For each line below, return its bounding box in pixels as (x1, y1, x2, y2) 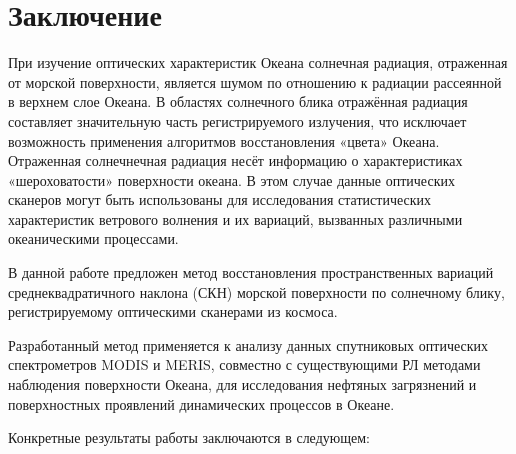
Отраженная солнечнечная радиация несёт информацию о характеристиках (8, 150, 463, 171)
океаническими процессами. (8, 228, 179, 249)
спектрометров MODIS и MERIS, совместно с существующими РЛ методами (8, 354, 481, 375)
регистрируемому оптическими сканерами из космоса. (8, 301, 338, 322)
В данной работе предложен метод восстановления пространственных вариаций (8, 262, 494, 283)
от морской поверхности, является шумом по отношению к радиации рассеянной (8, 71, 502, 92)
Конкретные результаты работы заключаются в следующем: (8, 427, 370, 448)
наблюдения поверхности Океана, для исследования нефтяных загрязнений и (8, 374, 477, 395)
